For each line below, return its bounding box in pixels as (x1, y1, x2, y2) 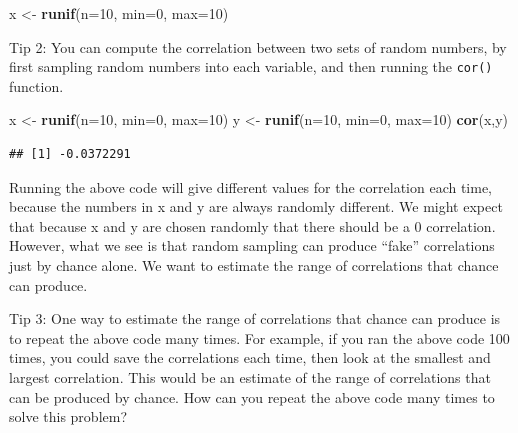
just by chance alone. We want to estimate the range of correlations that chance (9, 255, 499, 275)
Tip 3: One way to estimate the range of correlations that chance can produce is (9, 308, 501, 329)
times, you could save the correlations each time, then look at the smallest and (9, 347, 491, 368)
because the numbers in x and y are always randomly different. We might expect (9, 196, 503, 217)
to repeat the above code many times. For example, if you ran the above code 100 (9, 327, 510, 348)
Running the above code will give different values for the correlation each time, (9, 176, 493, 197)
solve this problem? (9, 406, 128, 427)
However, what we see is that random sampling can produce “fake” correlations (9, 235, 495, 256)
